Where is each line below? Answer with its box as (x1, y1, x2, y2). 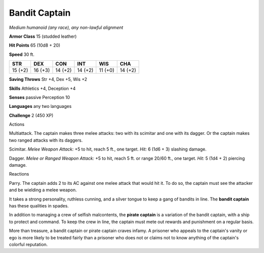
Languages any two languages (9, 103, 72, 109)
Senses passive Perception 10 (9, 94, 70, 100)
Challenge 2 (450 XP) (9, 112, 54, 118)
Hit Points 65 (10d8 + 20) (9, 42, 61, 49)
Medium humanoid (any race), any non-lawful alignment (9, 25, 123, 30)
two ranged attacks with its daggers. (9, 137, 83, 143)
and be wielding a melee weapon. (9, 187, 77, 193)
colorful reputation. (9, 241, 48, 247)
